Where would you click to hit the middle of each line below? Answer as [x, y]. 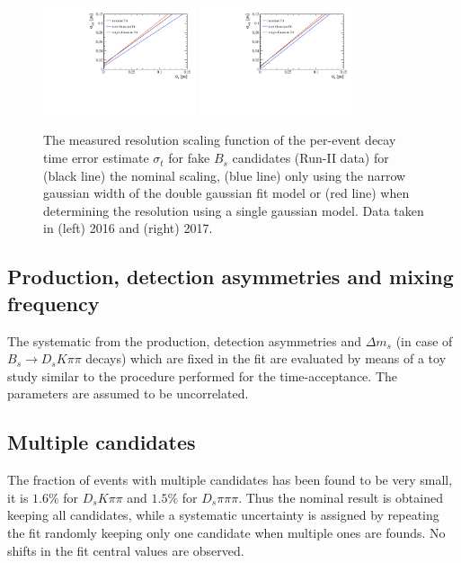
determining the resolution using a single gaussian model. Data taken [234, 210]
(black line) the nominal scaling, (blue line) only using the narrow [225, 175]
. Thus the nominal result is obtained [341, 497]
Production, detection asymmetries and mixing [230, 277]
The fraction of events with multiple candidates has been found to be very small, [230, 480]
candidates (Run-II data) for [310, 158]
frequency [53, 303]
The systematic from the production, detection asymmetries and [184, 340]
